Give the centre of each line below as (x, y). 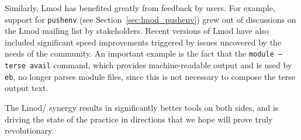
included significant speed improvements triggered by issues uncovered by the (143, 42)
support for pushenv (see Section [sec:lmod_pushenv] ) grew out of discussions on (150, 19)
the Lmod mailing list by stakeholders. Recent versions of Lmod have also (137, 31)
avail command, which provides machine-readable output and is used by (161, 65)
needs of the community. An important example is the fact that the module (139, 53)
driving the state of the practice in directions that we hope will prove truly (139, 119)
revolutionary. (30, 130)
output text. (27, 88)
